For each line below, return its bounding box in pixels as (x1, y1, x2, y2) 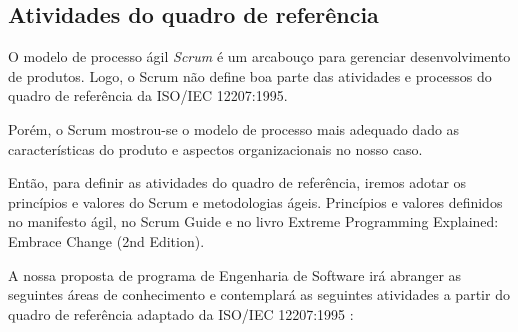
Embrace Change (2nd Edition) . (8, 230, 205, 251)
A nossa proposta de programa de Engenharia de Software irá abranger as (8, 264, 462, 285)
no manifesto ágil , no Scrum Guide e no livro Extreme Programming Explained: (8, 211, 499, 232)
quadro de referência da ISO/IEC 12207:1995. (8, 85, 288, 106)
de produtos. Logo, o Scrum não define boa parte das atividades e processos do (8, 65, 492, 86)
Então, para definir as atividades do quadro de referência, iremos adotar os (8, 172, 467, 193)
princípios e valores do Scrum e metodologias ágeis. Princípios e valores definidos (8, 191, 503, 212)
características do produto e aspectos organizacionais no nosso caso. (8, 138, 423, 159)
